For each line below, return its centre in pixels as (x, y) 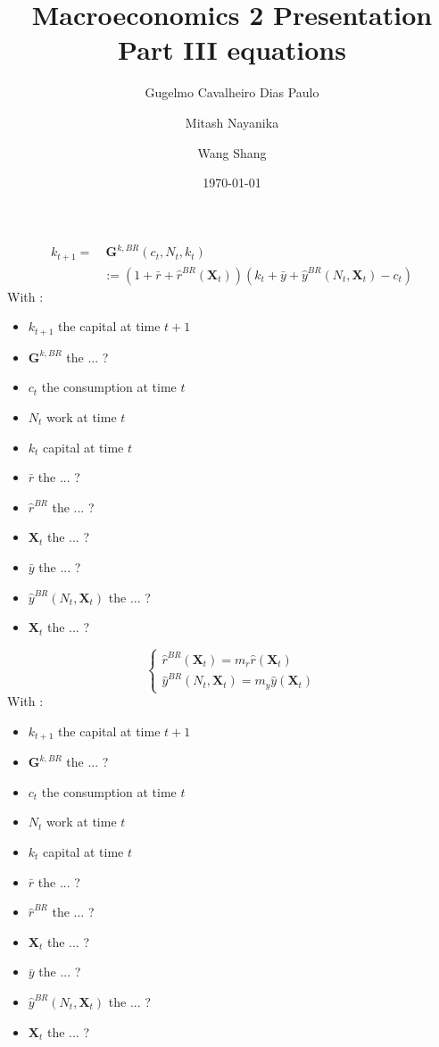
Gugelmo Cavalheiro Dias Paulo (232, 92)
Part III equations (232, 50)
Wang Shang (232, 152)
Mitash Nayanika (232, 122)
